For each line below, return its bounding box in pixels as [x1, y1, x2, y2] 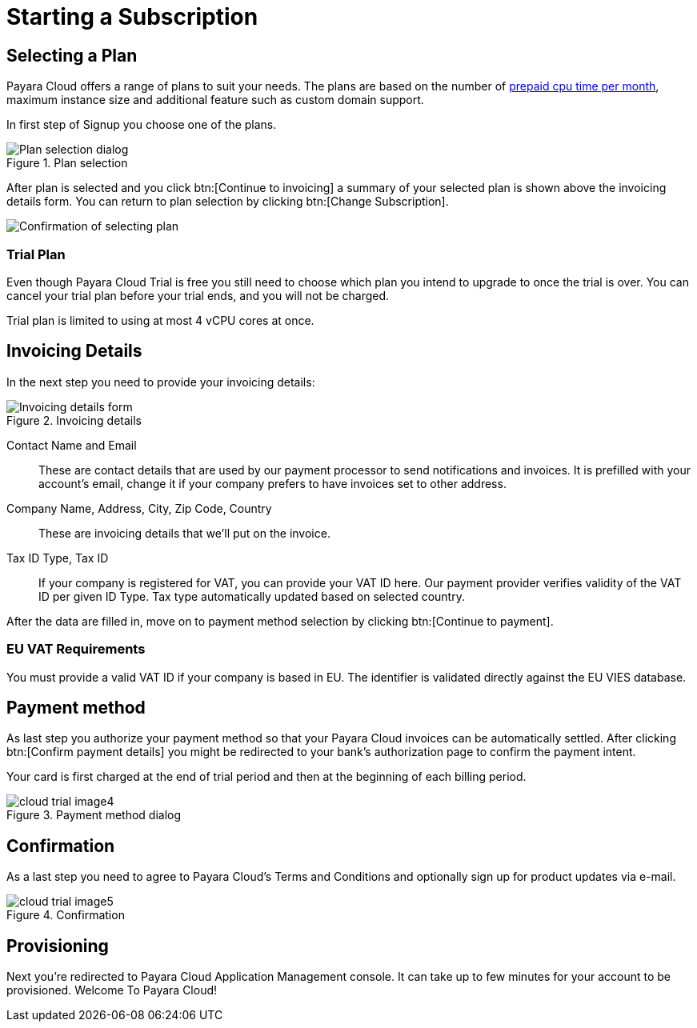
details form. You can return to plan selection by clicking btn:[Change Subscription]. [6, 194, 449, 209]
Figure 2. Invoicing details [6, 413, 142, 427]
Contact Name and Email [6, 438, 137, 452]
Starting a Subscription [6, 3, 258, 30]
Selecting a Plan [6, 45, 138, 66]
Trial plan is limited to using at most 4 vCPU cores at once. [6, 313, 314, 327]
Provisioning [6, 935, 109, 956]
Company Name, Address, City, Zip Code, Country [6, 501, 272, 515]
